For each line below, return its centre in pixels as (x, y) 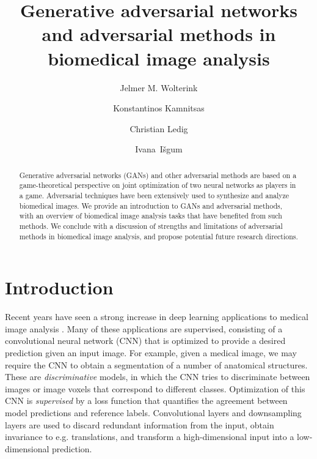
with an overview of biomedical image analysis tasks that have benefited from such (151, 216)
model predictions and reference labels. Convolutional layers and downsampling (153, 412)
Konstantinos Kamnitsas (159, 108)
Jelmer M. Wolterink (159, 87)
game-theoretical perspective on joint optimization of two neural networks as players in (158, 185)
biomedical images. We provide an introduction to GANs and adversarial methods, (151, 205)
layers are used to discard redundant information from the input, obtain (140, 424)
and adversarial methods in (159, 34)
